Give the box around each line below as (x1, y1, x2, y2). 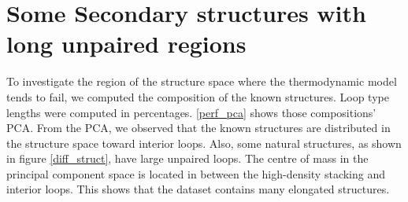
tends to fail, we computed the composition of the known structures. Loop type (6, 88, 389, 105)
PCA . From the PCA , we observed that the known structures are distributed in (6, 119, 391, 136)
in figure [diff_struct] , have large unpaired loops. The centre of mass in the (6, 150, 369, 167)
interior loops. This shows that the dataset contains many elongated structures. (6, 181, 390, 197)
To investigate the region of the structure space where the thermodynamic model (6, 73, 397, 90)
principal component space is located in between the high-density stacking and (6, 165, 386, 182)
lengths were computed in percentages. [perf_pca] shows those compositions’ (6, 104, 376, 120)
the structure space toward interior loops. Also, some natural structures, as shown (6, 134, 402, 151)
